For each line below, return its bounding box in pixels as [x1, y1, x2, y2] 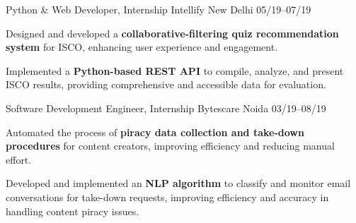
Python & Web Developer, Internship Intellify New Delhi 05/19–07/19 [6, 2, 311, 16]
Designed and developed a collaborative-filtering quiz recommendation [6, 25, 339, 40]
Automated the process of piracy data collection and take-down [6, 124, 304, 139]
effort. [6, 152, 32, 167]
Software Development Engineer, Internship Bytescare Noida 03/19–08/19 [6, 100, 326, 115]
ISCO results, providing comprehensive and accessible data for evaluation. [6, 77, 326, 92]
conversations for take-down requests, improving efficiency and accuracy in [6, 189, 329, 204]
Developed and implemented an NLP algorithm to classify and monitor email [6, 176, 351, 191]
